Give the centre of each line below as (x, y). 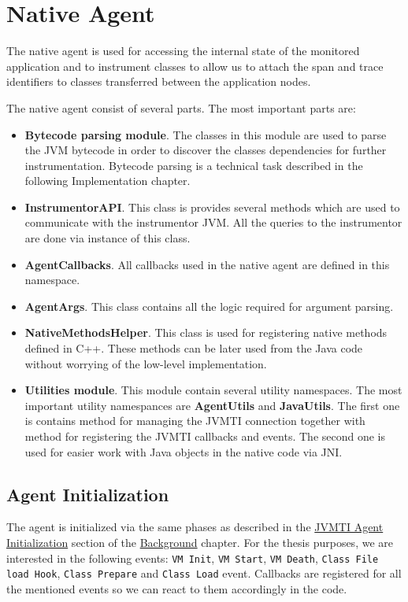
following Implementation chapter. (108, 181)
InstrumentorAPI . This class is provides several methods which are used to (212, 207)
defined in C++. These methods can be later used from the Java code (194, 348)
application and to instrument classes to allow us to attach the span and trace (195, 66)
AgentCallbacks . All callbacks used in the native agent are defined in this (207, 264)
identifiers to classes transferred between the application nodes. (159, 81)
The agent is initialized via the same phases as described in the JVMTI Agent (195, 527)
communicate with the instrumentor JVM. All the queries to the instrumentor (213, 222)
